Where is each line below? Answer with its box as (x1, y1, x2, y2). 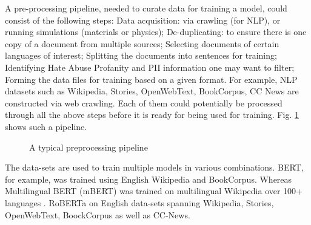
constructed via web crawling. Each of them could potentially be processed (5, 96, 283, 109)
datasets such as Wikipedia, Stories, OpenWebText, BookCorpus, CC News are (5, 85, 299, 97)
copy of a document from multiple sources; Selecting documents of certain (5, 37, 279, 50)
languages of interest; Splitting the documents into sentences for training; (5, 49, 277, 62)
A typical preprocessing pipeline (29, 140, 148, 153)
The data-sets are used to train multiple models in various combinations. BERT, (5, 161, 304, 174)
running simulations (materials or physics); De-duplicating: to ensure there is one (5, 25, 307, 38)
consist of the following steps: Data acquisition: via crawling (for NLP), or (5, 13, 281, 26)
